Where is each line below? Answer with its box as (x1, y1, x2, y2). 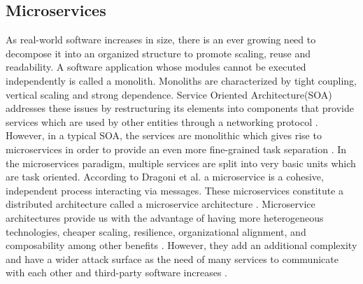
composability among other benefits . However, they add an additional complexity (6, 238, 357, 253)
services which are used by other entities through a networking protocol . (6, 114, 318, 129)
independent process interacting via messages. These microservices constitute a (6, 183, 343, 197)
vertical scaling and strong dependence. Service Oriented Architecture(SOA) (6, 87, 332, 101)
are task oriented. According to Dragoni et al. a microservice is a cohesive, (6, 169, 324, 184)
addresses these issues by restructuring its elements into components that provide (6, 101, 354, 115)
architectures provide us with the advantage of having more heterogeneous (6, 210, 324, 225)
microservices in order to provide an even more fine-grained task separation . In (6, 141, 347, 156)
